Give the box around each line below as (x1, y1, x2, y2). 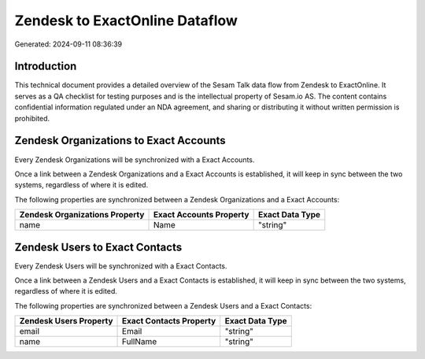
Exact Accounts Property (153, 209, 249, 220)
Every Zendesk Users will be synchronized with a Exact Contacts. (14, 261, 227, 271)
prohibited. (14, 113, 50, 123)
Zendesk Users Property (19, 316, 113, 327)
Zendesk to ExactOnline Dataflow (14, 12, 238, 29)
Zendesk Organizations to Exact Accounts (14, 134, 226, 147)
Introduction (14, 60, 77, 73)
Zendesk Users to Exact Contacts (14, 240, 183, 254)
